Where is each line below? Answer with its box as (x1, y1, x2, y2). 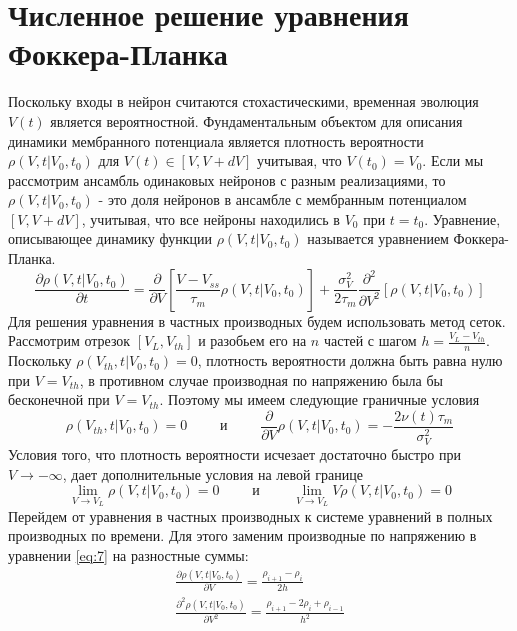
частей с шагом (323, 330, 417, 351)
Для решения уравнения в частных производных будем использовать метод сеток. (8, 310, 506, 331)
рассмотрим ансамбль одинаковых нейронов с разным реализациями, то (8, 169, 446, 190)
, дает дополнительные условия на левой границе (62, 463, 363, 484)
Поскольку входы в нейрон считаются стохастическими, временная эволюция (8, 91, 479, 112)
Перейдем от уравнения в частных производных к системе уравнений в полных (8, 505, 493, 526)
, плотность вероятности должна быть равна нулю (197, 350, 503, 371)
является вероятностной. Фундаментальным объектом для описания (50, 110, 463, 131)
